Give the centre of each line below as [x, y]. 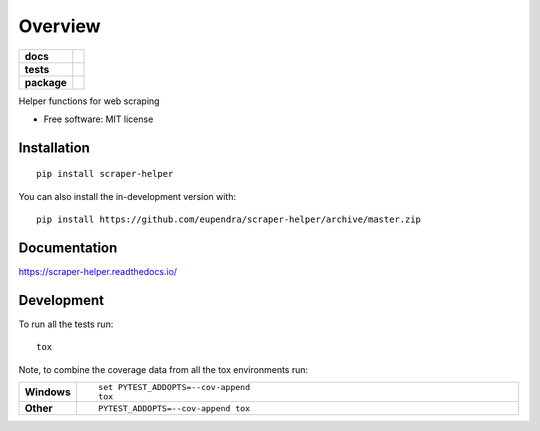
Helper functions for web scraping [89, 101]
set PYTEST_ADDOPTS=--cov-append [174, 387]
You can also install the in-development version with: [127, 196]
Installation [54, 147]
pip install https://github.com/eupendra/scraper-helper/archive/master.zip [229, 219]
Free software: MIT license [98, 119]
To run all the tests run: [66, 324]
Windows [47, 392]
